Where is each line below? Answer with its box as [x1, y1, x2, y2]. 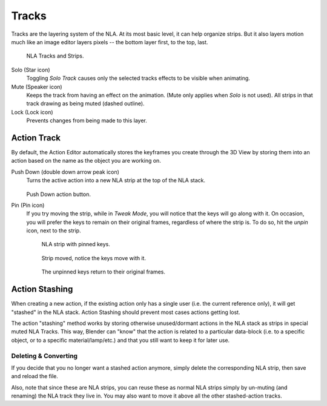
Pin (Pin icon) [11, 201, 45, 209]
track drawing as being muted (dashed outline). [26, 100, 145, 107]
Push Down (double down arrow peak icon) [11, 168, 119, 175]
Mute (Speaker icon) [11, 83, 63, 90]
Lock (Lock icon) [11, 108, 54, 116]
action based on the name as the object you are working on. [11, 157, 162, 165]
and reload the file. [11, 373, 59, 380]
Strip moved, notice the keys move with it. [41, 254, 147, 261]
